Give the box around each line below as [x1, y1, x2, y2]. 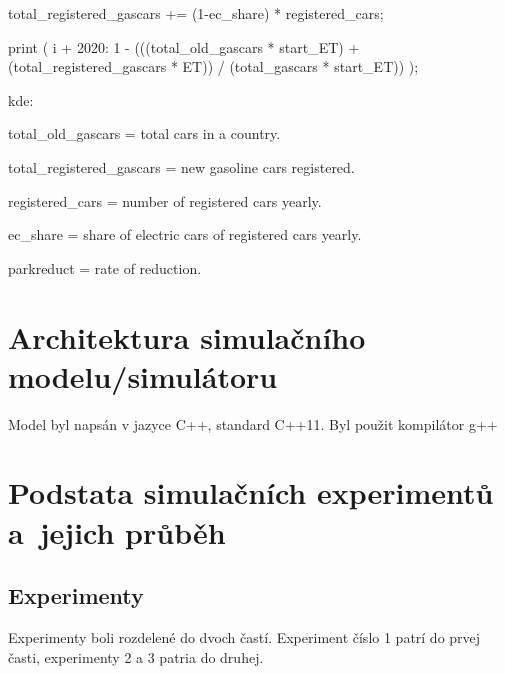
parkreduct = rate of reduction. [8, 257, 202, 278]
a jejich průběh [8, 511, 226, 552]
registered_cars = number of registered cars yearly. [8, 190, 322, 211]
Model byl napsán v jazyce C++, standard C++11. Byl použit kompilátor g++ [8, 413, 498, 434]
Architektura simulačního [8, 316, 366, 357]
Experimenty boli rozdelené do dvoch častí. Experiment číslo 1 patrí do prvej [8, 627, 481, 648]
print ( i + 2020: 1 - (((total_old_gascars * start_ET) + [8, 36, 360, 57]
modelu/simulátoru [8, 355, 278, 396]
